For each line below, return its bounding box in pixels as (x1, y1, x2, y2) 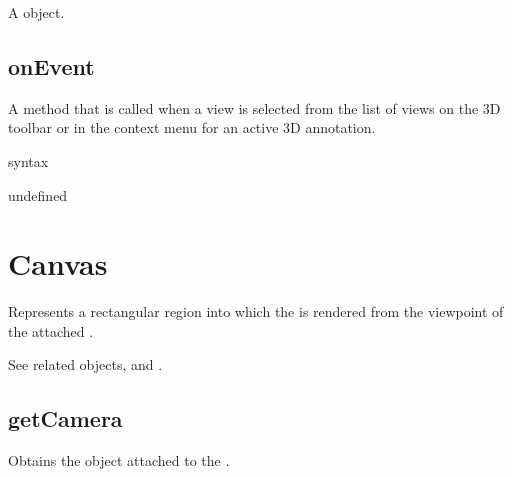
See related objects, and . (8, 354, 163, 375)
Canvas (8, 243, 108, 284)
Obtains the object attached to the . (8, 450, 230, 471)
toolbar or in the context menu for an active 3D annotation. (8, 117, 376, 138)
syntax (8, 150, 49, 171)
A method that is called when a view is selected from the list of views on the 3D (8, 97, 501, 118)
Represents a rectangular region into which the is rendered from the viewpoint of (8, 301, 504, 322)
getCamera (8, 403, 123, 434)
